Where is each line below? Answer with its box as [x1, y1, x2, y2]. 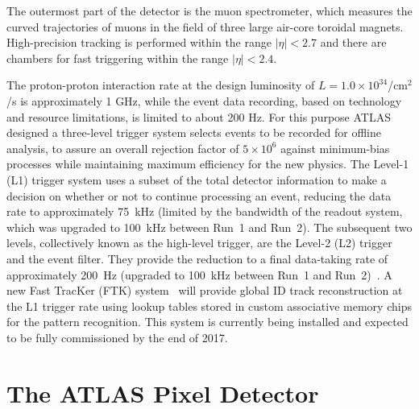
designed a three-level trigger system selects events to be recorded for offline [6, 124, 381, 141]
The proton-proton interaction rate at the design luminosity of [6, 76, 315, 93]
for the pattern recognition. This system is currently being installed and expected [6, 313, 409, 330]
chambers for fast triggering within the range [6, 49, 229, 66]
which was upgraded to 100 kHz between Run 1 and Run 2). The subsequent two [6, 218, 413, 235]
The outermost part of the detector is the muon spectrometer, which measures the [6, 2, 413, 19]
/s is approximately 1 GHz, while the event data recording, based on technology [6, 92, 402, 109]
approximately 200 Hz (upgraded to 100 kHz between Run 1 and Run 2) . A [6, 266, 392, 283]
